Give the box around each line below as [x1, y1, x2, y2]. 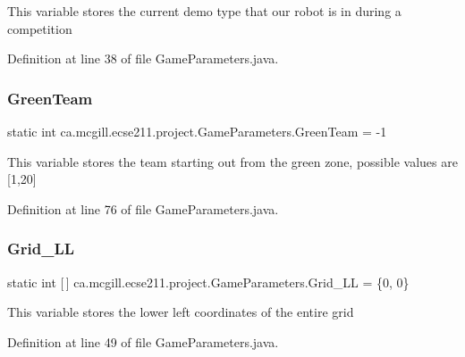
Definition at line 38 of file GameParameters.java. [7, 49, 279, 68]
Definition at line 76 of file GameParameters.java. [7, 199, 279, 218]
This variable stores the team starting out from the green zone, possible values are [7, 152, 458, 170]
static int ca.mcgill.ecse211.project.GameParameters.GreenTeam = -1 [7, 122, 387, 140]
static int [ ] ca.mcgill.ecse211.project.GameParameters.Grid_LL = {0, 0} [7, 272, 410, 291]
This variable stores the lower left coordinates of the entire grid [7, 303, 354, 321]
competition [7, 19, 72, 37]
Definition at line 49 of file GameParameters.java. [7, 332, 279, 351]
